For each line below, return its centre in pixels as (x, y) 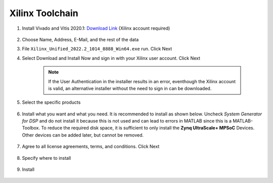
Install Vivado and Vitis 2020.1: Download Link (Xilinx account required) (96, 28)
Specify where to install (47, 158)
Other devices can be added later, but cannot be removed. (83, 135)
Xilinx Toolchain (44, 13)
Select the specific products (51, 102)
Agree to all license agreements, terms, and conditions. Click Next (91, 147)
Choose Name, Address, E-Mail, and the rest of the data (80, 39)
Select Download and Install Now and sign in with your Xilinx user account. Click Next (111, 58)
